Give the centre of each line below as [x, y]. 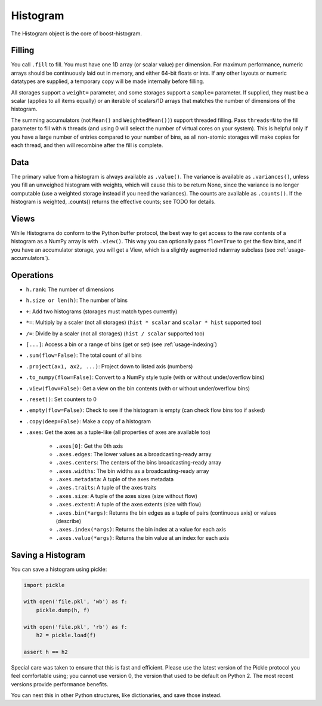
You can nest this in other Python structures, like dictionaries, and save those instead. [116, 695]
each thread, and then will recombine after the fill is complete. [87, 145]
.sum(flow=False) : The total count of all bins [84, 355]
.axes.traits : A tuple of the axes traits [106, 488]
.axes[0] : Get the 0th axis [89, 446]
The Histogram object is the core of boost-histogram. [77, 33]
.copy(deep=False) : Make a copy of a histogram [89, 421]
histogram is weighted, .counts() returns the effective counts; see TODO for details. [113, 202]
